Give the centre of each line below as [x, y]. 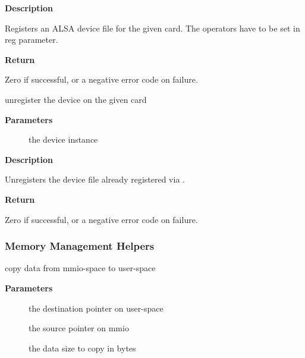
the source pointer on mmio [79, 328]
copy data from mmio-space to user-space [80, 268]
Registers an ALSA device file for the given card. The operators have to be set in [152, 28]
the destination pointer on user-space [96, 308]
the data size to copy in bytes [82, 348]
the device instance [63, 139]
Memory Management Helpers [80, 246]
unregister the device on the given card [76, 99]
